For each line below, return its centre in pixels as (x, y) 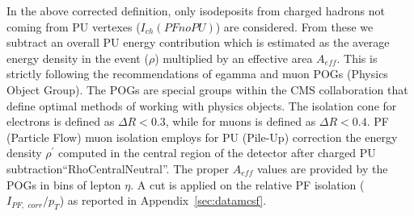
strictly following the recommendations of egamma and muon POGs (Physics (197, 74)
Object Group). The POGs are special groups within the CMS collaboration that (207, 89)
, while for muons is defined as (241, 121)
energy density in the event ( (78, 58)
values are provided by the (322, 168)
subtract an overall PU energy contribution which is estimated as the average (198, 42)
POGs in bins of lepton (64, 184)
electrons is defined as (61, 121)
